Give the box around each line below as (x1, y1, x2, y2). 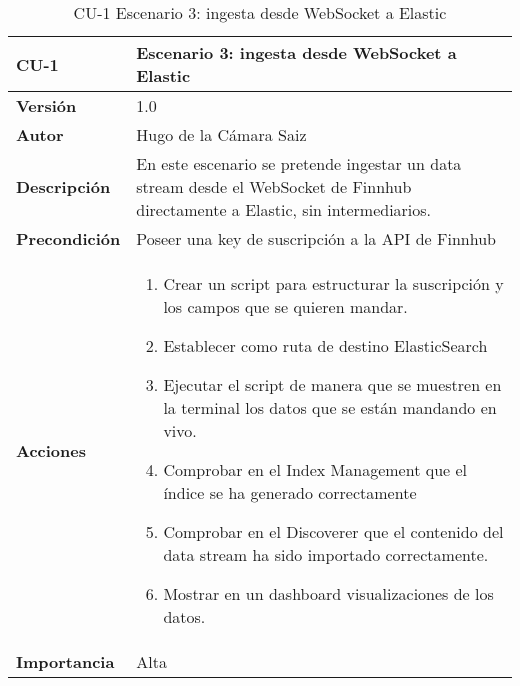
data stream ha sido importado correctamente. (163, 543, 489, 566)
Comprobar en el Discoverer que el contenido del (163, 520, 504, 543)
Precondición (16, 227, 121, 250)
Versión (16, 94, 77, 117)
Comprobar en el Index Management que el (163, 458, 468, 481)
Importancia (16, 650, 115, 673)
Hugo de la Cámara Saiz (136, 123, 307, 146)
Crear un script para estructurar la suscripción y (163, 272, 504, 295)
